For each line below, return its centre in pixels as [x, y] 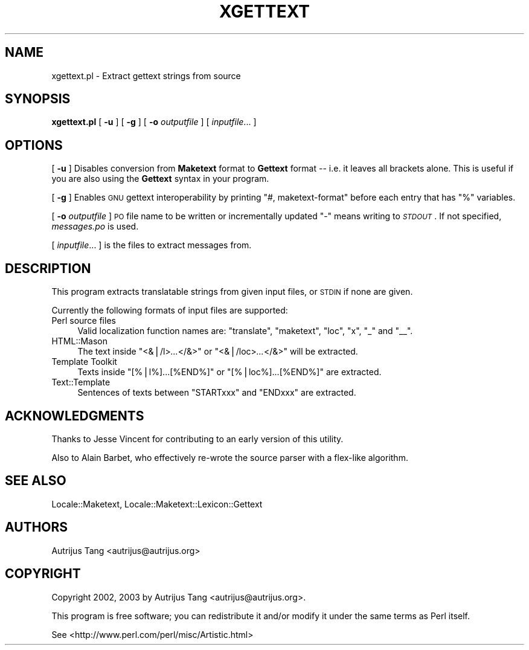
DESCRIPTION [48, 268]
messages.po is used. [95, 227]
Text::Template [81, 382]
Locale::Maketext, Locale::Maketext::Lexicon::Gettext [157, 504]
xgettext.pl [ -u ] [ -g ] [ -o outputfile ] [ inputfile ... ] [154, 122]
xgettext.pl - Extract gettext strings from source [146, 76]
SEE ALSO [36, 481]
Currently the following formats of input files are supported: [170, 311]
